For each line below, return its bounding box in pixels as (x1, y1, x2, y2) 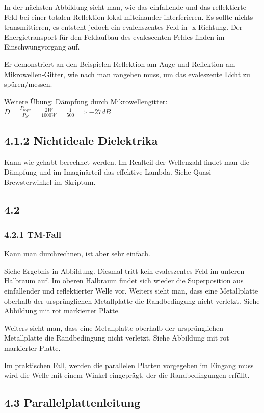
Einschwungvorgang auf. (4, 41, 80, 52)
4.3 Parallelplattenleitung (4, 395, 141, 410)
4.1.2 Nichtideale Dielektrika (4, 132, 158, 148)
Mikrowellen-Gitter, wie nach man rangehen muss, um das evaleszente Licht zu (4, 68, 250, 79)
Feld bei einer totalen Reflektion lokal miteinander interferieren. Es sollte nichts (4, 11, 253, 22)
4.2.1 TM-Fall (4, 228, 61, 240)
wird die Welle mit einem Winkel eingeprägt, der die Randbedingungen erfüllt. (4, 370, 250, 380)
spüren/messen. (4, 79, 52, 89)
